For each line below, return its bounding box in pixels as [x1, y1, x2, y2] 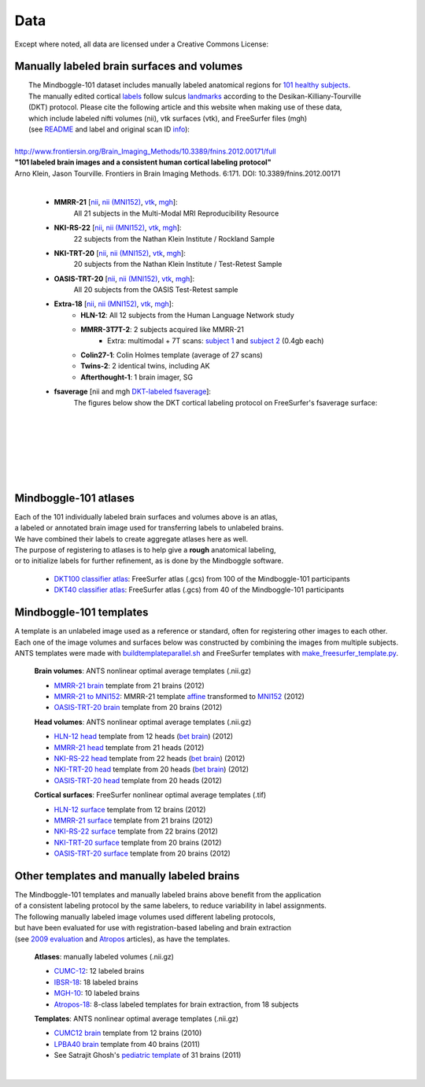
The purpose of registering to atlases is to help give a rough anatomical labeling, [14, 545, 276, 555]
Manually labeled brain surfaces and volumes [14, 60, 243, 73]
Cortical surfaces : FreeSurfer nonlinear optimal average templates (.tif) [34, 790, 267, 800]
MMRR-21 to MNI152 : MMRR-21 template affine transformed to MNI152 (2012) [54, 692, 305, 701]
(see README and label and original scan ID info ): [28, 124, 190, 134]
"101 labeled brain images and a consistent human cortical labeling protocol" [14, 157, 272, 167]
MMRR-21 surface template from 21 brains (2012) [54, 815, 213, 825]
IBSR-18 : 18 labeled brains [54, 977, 139, 987]
